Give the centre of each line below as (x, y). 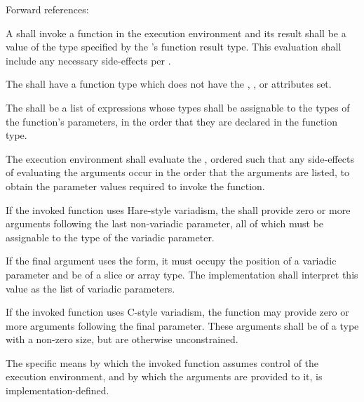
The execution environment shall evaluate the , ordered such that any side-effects (180, 158)
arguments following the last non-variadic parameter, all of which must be (165, 223)
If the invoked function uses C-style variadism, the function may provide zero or (177, 312)
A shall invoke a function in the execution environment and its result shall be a (176, 33)
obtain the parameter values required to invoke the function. (135, 186)
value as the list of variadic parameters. (90, 288)
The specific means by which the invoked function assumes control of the (162, 362)
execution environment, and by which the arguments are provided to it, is (164, 376)
